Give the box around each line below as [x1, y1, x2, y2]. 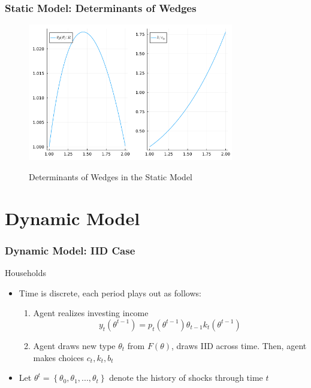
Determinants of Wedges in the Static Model [29, 170, 192, 183]
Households [5, 266, 46, 279]
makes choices [33, 351, 84, 363]
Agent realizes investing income [33, 307, 149, 319]
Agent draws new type [33, 339, 116, 351]
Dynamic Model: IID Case [5, 242, 135, 257]
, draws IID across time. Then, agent [171, 339, 307, 351]
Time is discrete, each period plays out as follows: [19, 286, 201, 299]
